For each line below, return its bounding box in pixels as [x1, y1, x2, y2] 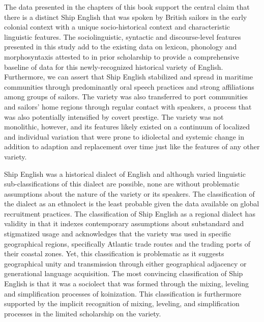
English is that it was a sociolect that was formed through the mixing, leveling [4, 278, 249, 289]
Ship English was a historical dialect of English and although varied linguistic [4, 168, 246, 179]
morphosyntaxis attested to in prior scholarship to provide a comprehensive [4, 51, 239, 62]
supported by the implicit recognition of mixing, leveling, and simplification [4, 298, 240, 309]
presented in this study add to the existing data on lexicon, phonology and [4, 41, 237, 52]
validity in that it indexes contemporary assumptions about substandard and [4, 218, 244, 229]
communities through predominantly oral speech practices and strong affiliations [4, 81, 254, 92]
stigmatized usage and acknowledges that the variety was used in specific [4, 228, 231, 239]
